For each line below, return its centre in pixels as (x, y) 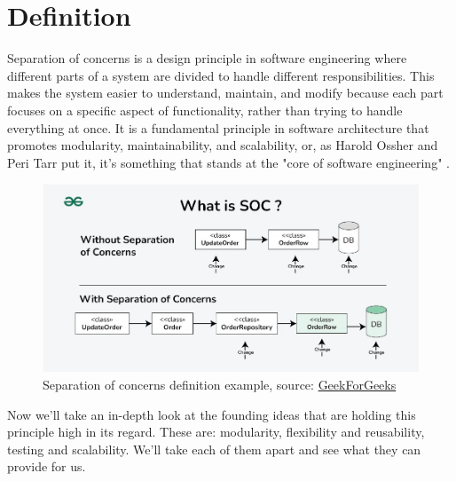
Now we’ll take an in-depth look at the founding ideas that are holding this (212, 414)
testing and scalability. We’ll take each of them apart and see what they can (214, 449)
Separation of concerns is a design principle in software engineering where (207, 58)
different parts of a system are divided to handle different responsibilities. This (221, 75)
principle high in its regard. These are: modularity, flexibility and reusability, (216, 432)
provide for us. (47, 466)
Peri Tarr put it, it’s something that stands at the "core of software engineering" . (228, 162)
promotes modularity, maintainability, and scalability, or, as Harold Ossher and (223, 145)
